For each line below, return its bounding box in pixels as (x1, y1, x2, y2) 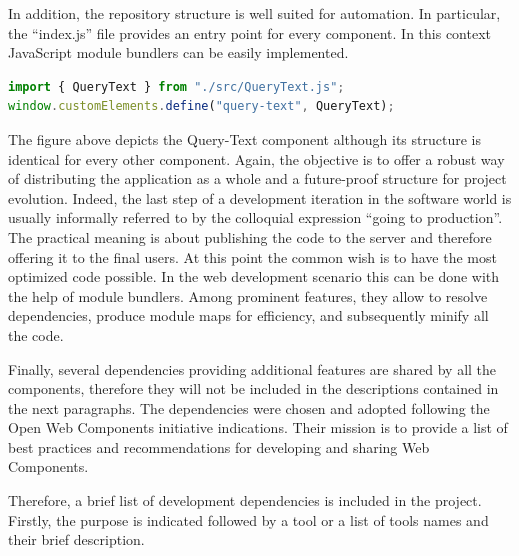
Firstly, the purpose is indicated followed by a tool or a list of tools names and (8, 509, 489, 530)
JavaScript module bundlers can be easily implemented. (8, 42, 349, 63)
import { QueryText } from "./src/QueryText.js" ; (8, 79, 345, 94)
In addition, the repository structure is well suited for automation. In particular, (8, 3, 501, 23)
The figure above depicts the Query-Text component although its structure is (8, 128, 481, 149)
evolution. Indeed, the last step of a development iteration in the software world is (8, 187, 512, 208)
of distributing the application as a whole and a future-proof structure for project (8, 168, 507, 189)
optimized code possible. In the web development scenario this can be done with (8, 266, 500, 287)
